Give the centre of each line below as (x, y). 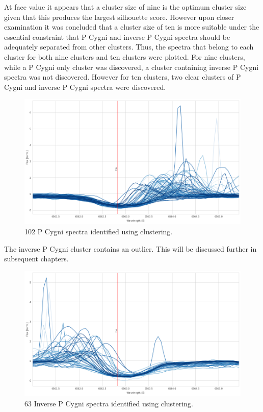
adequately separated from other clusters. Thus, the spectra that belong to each (129, 47)
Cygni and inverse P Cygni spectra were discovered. (85, 87)
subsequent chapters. (36, 259)
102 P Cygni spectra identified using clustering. (99, 232)
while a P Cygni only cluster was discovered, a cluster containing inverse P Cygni (131, 67)
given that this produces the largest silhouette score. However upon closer (119, 17)
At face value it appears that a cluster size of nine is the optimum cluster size (125, 7)
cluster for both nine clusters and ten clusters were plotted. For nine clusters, (125, 56)
